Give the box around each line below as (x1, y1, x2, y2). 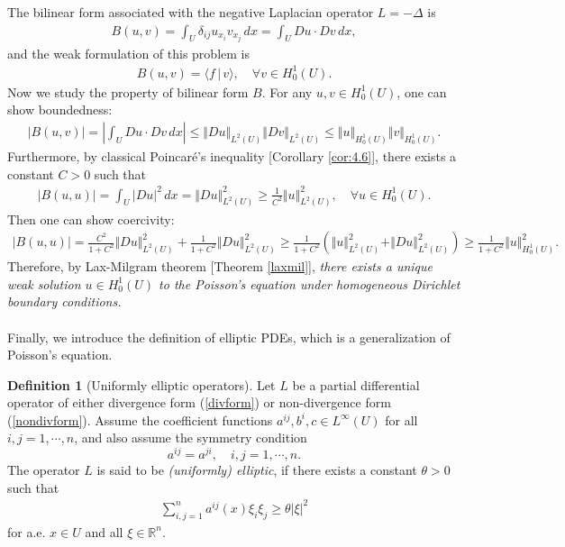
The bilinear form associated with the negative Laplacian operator (7, 3, 374, 21)
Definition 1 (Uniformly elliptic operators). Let (7, 375, 276, 394)
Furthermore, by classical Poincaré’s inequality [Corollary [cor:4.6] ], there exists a (7, 146, 457, 165)
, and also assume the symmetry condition (74, 428, 307, 447)
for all (385, 410, 418, 429)
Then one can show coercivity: (7, 209, 175, 228)
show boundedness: (7, 100, 113, 119)
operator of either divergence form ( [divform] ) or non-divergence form (7, 393, 391, 412)
